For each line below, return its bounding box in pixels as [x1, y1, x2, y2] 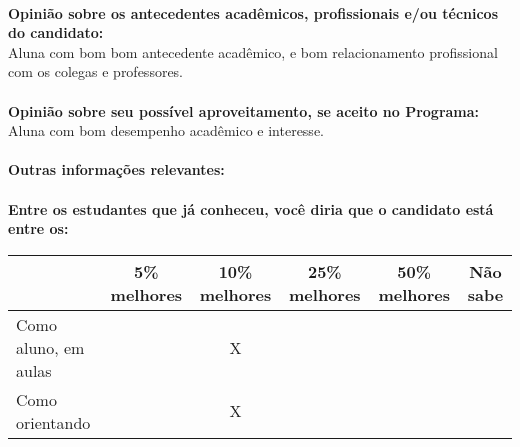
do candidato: [8, 22, 104, 43]
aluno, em [16, 335, 85, 359]
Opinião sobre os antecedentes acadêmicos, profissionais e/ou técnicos [8, 2, 499, 23]
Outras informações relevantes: [8, 159, 225, 180]
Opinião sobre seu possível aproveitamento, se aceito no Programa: [8, 100, 480, 121]
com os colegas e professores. [8, 61, 184, 82]
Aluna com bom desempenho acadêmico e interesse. [8, 120, 324, 141]
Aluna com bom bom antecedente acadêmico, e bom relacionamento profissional [8, 41, 498, 62]
